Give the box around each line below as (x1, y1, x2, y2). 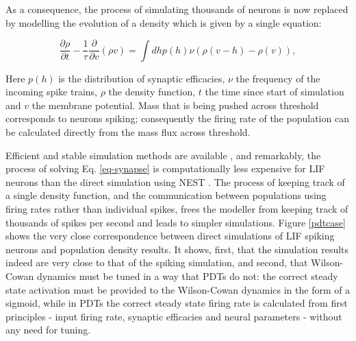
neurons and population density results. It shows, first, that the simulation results (5, 242, 349, 256)
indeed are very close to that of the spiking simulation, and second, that (5, 255, 308, 270)
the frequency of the (236, 71, 320, 85)
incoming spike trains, (5, 84, 97, 99)
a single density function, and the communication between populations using (5, 188, 327, 202)
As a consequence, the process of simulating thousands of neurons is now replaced (5, 2, 348, 16)
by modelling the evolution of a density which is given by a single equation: (5, 15, 322, 30)
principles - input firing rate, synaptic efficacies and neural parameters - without (5, 309, 342, 323)
